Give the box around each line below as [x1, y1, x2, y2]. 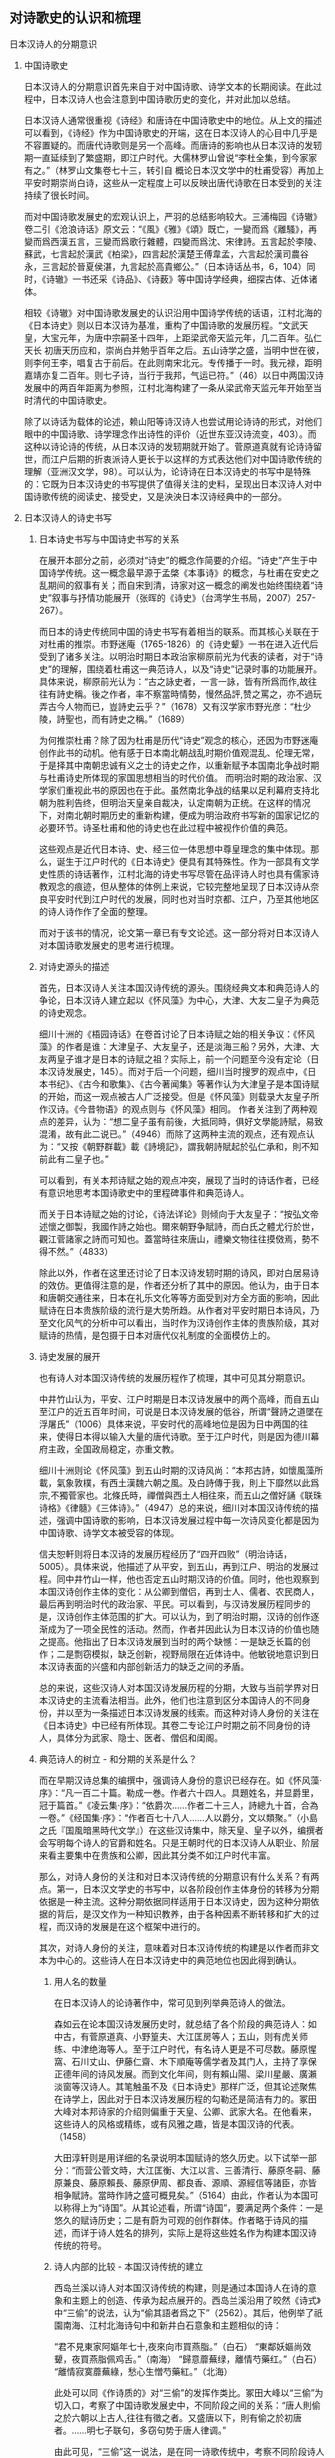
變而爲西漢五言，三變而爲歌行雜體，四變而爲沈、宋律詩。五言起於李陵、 [23, 235, 322, 247]
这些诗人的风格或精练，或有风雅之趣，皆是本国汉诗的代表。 [53, 2118, 300, 2130]
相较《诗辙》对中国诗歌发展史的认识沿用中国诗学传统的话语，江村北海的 [23, 306, 322, 318]
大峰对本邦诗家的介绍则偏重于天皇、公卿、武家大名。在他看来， [53, 2105, 317, 2117]
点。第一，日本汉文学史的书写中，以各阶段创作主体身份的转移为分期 [38, 1883, 320, 1895]
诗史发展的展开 [38, 1350, 101, 1362]
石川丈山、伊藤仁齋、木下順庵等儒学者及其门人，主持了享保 [71, 2055, 317, 2067]
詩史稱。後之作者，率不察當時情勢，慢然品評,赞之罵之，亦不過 [56, 688, 314, 700]
